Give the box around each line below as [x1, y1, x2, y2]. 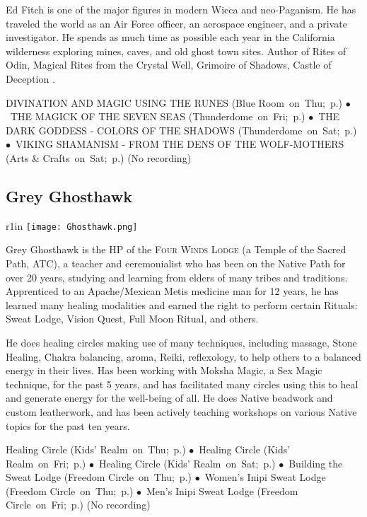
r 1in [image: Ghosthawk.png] [6, 218, 138, 233]
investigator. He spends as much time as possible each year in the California [6, 30, 335, 45]
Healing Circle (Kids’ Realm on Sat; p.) [98, 455, 276, 470]
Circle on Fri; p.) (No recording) [6, 497, 151, 512]
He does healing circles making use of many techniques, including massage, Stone [6, 335, 357, 349]
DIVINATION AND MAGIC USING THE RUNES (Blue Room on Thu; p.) [6, 95, 343, 110]
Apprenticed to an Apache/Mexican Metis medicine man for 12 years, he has [6, 284, 339, 298]
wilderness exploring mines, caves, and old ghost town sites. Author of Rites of [6, 43, 346, 58]
